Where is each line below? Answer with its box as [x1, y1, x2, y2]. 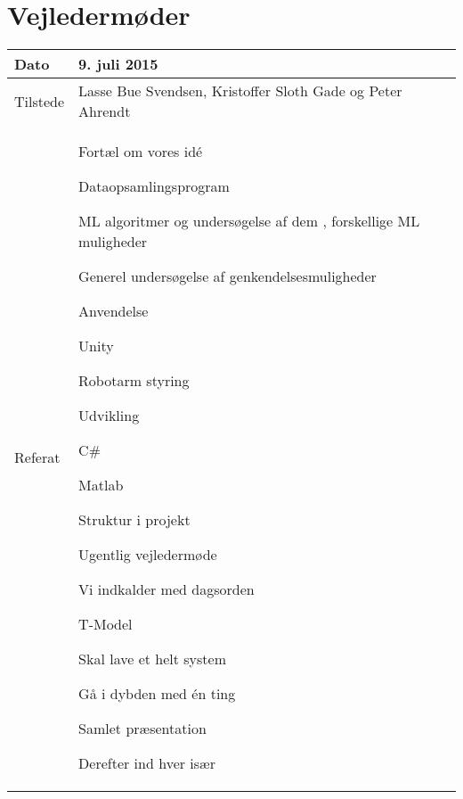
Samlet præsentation [78, 718, 207, 739]
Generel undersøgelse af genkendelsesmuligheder [78, 266, 377, 287]
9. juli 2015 [78, 54, 158, 75]
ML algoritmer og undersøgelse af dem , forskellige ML [78, 210, 420, 232]
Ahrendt [78, 101, 131, 122]
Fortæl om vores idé [78, 141, 203, 162]
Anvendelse [78, 301, 149, 322]
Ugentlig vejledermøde [78, 544, 217, 565]
